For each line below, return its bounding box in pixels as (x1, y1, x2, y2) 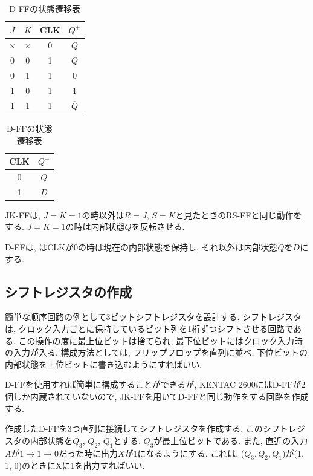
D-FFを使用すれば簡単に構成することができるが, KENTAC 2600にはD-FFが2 (5, 378, 306, 391)
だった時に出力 (58, 446, 118, 459)
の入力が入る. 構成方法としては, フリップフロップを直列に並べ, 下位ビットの (5, 346, 308, 359)
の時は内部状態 (65, 220, 125, 233)
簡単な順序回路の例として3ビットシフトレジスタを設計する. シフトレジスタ (5, 310, 302, 323)
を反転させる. (131, 220, 185, 233)
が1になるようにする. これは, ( (124, 446, 245, 459)
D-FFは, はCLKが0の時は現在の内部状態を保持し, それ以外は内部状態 (5, 241, 278, 253)
